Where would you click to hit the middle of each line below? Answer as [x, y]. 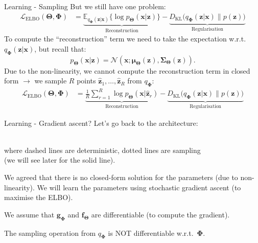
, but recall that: [60, 48]
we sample [51, 81]
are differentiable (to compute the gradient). [160, 214]
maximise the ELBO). [39, 197]
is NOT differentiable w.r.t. [151, 233]
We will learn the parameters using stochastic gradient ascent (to [139, 187]
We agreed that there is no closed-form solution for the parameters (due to [121, 177]
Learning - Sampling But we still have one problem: [85, 6]
